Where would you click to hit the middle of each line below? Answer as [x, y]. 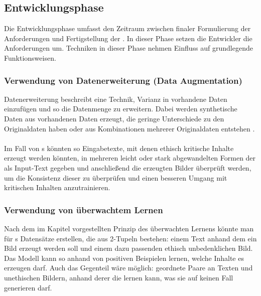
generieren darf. [28, 287]
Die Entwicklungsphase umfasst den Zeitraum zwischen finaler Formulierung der [127, 28]
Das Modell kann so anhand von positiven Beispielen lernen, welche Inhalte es [124, 258]
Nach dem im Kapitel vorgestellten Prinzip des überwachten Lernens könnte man [129, 228]
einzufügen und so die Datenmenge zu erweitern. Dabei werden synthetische [121, 109]
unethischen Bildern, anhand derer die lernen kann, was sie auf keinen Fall [119, 277]
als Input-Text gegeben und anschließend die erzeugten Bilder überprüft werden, [128, 167]
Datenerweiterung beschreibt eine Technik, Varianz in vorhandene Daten [116, 99]
